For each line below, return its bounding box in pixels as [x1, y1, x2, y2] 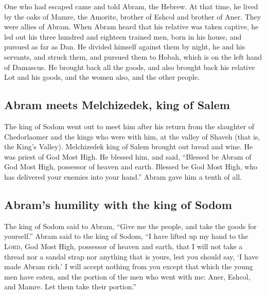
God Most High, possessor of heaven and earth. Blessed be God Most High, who [4, 161, 258, 172]
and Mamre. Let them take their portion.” [4, 281, 136, 292]
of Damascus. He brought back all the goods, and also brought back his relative [4, 61, 255, 72]
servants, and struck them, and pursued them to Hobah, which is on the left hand [4, 51, 262, 62]
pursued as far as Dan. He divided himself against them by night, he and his [4, 41, 245, 52]
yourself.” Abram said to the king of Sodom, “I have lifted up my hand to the [4, 231, 249, 241]
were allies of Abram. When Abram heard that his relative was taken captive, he [4, 21, 259, 32]
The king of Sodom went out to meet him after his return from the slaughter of [4, 120, 255, 131]
